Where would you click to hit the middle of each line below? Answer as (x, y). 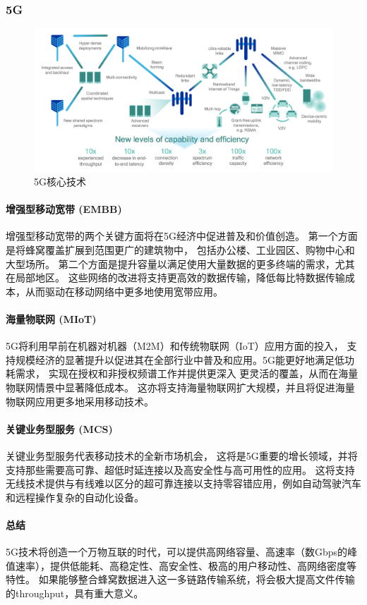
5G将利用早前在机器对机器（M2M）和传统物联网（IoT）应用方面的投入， (175, 346)
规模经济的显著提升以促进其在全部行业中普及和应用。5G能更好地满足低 (180, 359)
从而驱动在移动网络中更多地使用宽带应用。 (124, 291)
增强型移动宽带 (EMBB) (64, 209)
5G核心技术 (60, 182)
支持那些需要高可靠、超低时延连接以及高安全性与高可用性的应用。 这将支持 (180, 469)
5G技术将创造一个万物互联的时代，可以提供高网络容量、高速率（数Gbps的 (177, 552)
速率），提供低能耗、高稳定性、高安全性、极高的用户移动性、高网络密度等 (186, 565)
